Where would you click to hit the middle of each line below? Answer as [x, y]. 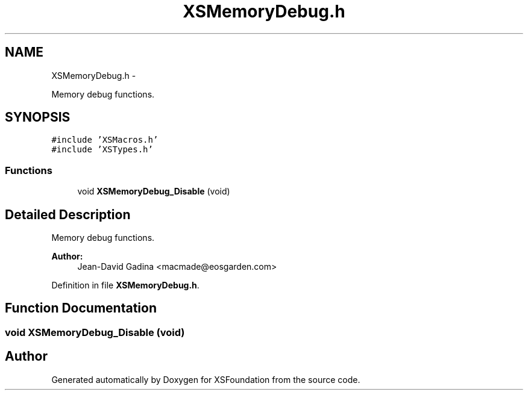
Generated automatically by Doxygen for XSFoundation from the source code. [206, 379]
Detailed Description [68, 214]
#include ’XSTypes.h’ [102, 150]
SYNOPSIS [38, 117]
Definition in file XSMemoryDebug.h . [125, 285]
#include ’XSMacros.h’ [105, 140]
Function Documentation [81, 308]
